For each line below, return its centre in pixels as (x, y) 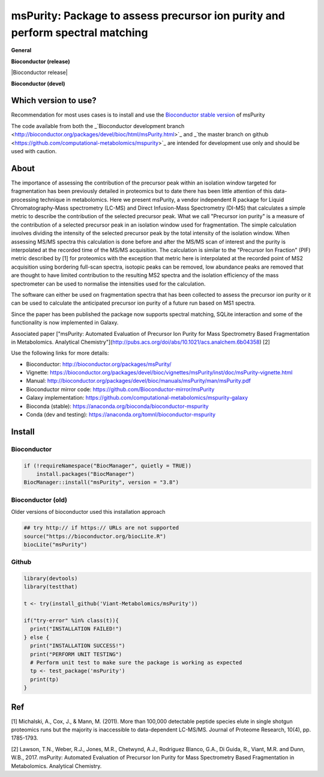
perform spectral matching (79, 32)
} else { (37, 637)
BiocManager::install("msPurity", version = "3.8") (101, 483)
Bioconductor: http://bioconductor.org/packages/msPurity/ (99, 364)
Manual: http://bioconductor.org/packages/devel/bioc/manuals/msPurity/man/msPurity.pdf (139, 381)
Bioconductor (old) (39, 500)
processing (25, 200)
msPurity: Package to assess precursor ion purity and (148, 16)
